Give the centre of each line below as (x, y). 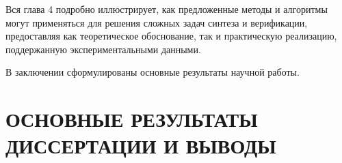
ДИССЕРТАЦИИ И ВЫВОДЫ (141, 146)
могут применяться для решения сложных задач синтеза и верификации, (157, 22)
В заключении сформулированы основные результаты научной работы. (153, 72)
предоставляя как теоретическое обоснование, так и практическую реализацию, (171, 36)
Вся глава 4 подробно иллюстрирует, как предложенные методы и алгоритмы (167, 9)
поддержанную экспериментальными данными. (103, 49)
